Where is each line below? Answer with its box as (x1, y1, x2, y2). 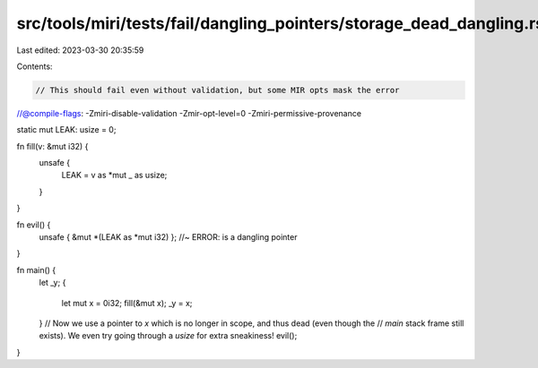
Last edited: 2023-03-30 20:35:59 (16, 45, 144, 56)
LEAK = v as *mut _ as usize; (61, 170, 168, 181)
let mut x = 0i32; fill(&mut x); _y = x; (61, 297, 193, 308)
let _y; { (39, 278, 66, 288)
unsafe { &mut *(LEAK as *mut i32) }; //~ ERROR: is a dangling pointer (39, 232, 298, 243)
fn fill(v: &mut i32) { (16, 141, 89, 151)
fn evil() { (16, 219, 51, 230)
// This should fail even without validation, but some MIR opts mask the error (35, 85, 400, 95)
